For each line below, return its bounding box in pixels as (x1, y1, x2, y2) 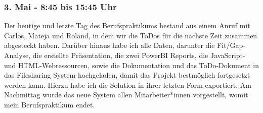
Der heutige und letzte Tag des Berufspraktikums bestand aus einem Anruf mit (4, 20, 250, 31)
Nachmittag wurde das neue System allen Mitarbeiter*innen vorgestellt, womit (4, 89, 248, 100)
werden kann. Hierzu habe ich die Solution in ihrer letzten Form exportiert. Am (4, 79, 251, 90)
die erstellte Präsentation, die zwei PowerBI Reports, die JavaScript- (32, 50, 245, 60)
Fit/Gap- (217, 40, 246, 50)
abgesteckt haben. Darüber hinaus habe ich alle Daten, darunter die (4, 40, 215, 50)
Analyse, (4, 50, 31, 60)
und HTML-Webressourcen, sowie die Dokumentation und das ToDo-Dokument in (4, 60, 259, 70)
